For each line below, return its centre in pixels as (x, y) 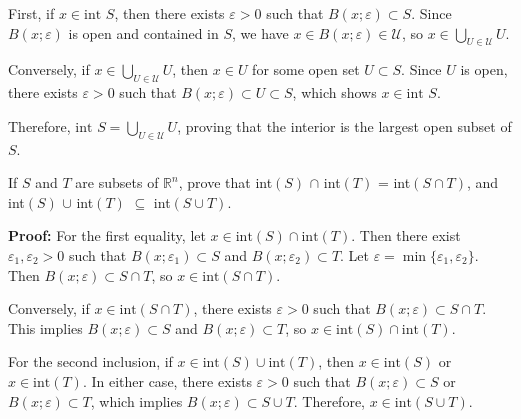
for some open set (306, 69)
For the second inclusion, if (90, 361)
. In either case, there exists (167, 380)
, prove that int (225, 182)
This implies (45, 327)
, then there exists (169, 13)
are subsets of (117, 182)
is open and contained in (143, 32)
